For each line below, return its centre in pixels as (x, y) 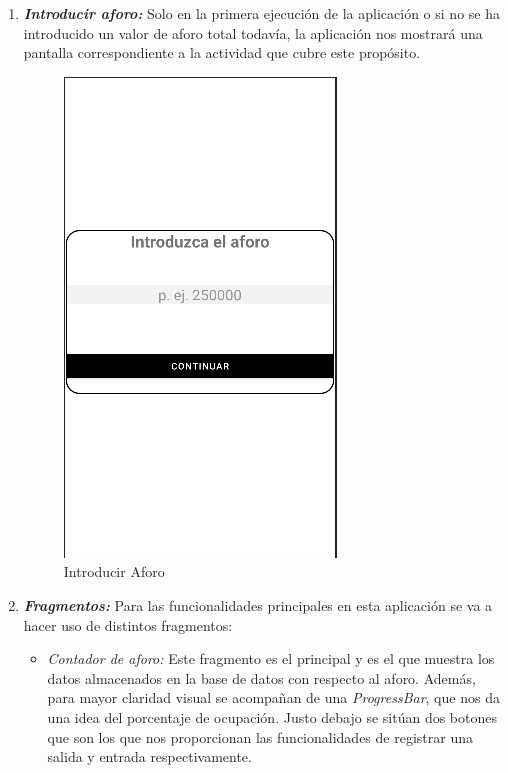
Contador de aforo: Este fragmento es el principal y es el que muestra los (271, 658)
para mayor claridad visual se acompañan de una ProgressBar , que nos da (273, 697)
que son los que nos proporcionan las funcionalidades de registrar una (260, 736)
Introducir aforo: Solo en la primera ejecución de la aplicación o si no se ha (261, 13)
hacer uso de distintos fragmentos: (128, 624)
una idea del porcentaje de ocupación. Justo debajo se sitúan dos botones (272, 716)
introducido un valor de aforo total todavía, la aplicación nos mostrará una (253, 32)
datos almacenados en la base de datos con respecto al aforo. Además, (261, 677)
